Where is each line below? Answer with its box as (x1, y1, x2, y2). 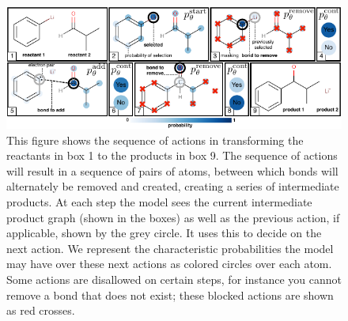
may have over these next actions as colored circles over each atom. (6, 255, 332, 272)
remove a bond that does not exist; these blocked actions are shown (6, 286, 334, 303)
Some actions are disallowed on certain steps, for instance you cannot (6, 270, 342, 287)
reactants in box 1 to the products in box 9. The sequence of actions (6, 147, 338, 164)
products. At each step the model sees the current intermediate (6, 193, 312, 210)
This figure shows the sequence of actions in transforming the (6, 131, 304, 148)
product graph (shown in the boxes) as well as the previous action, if (6, 209, 340, 225)
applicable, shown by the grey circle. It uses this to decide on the (6, 225, 322, 241)
